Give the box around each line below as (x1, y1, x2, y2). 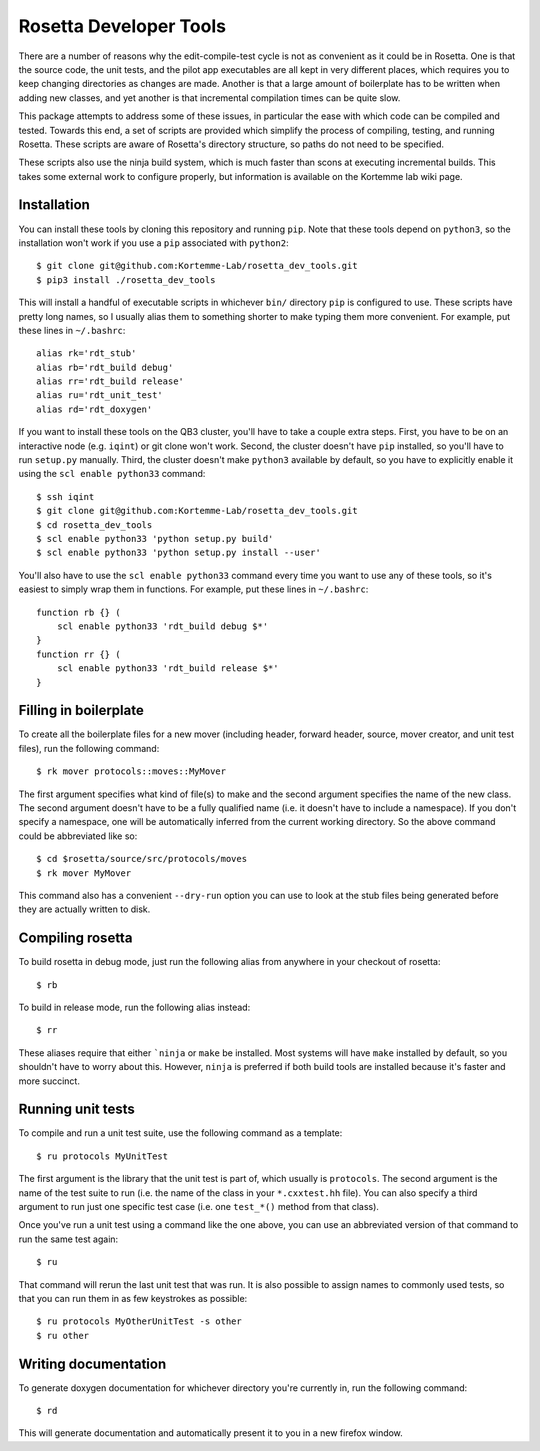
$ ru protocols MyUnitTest (36, 1150, 169, 1162)
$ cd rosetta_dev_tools (36, 519, 153, 530)
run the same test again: (18, 1233, 119, 1245)
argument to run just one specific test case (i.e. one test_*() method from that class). (18, 1201, 380, 1213)
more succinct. (18, 1075, 80, 1087)
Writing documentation (18, 1355, 167, 1372)
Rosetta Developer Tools (18, 15, 227, 37)
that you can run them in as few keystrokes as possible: (18, 1293, 248, 1304)
